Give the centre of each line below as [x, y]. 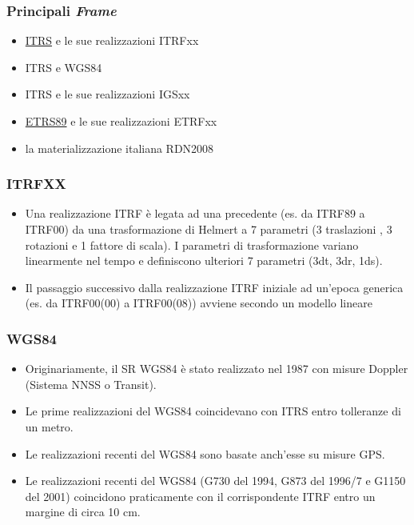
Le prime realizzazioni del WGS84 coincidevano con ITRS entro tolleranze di [213, 411]
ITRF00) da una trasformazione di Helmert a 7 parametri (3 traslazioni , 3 [209, 229]
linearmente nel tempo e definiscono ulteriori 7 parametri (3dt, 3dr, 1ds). [204, 260]
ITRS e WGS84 [64, 67]
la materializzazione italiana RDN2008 [119, 148]
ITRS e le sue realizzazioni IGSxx [107, 94]
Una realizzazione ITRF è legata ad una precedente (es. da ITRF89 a [195, 213]
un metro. [49, 426]
